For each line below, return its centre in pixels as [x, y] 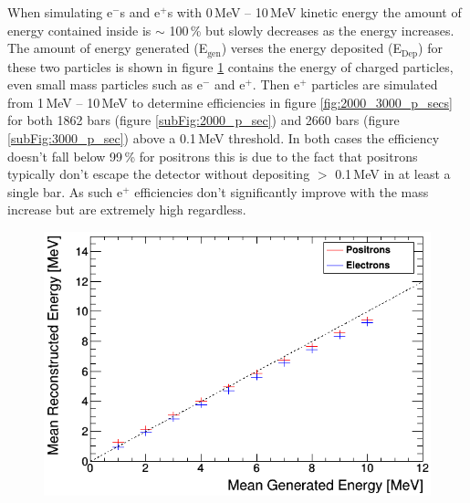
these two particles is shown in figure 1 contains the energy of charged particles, [230, 66]
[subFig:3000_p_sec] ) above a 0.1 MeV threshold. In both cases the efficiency [224, 138]
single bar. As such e [65, 191]
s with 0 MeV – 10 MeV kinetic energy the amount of [314, 12]
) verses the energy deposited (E [311, 48]
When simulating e [60, 12]
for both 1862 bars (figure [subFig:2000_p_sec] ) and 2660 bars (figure [204, 120]
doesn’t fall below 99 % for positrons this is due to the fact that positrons [213, 156]
